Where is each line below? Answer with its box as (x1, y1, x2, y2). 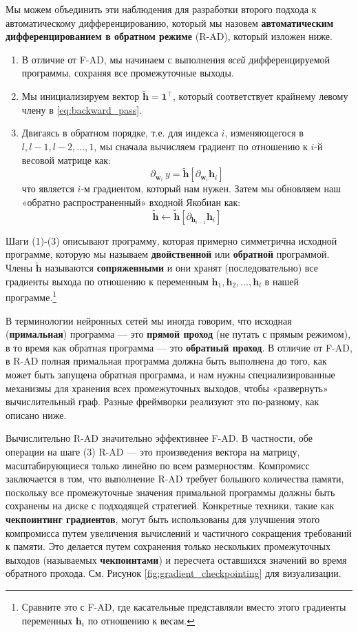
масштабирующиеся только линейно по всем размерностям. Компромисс (6, 458, 310, 472)
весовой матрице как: (21, 152, 112, 167)
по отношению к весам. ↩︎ (87, 613, 195, 627)
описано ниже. (6, 407, 67, 422)
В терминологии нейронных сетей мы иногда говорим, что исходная (6, 313, 292, 327)
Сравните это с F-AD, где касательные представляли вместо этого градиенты (21, 599, 346, 613)
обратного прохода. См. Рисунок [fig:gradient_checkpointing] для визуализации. (6, 566, 341, 580)
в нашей (264, 274, 299, 288)
